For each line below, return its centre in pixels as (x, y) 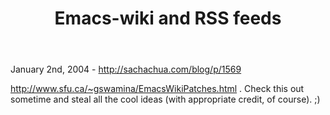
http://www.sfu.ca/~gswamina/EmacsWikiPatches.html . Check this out (157, 89)
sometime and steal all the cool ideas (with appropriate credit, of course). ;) (165, 99)
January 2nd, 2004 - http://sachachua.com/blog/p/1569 (126, 69)
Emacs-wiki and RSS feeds (168, 18)
